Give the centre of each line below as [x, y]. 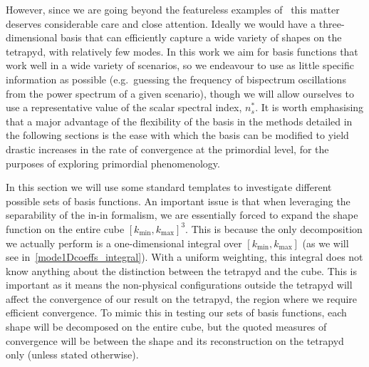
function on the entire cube [65, 228]
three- [332, 23]
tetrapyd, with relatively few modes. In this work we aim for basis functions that [182, 51]
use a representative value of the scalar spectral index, [124, 107]
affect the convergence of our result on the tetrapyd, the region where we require [182, 298]
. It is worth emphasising [310, 107]
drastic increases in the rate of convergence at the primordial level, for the [167, 149]
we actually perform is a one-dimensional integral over [124, 243]
